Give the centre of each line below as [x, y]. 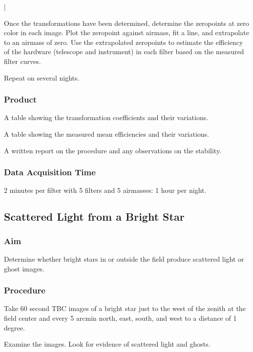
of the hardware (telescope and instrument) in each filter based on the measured [124, 52]
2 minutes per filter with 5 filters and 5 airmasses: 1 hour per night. [105, 190]
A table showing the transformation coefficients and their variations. [106, 117]
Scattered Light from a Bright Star [94, 217]
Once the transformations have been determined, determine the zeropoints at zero [126, 23]
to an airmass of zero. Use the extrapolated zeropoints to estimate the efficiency [124, 42]
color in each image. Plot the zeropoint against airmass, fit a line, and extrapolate [126, 32]
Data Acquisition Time [50, 172]
